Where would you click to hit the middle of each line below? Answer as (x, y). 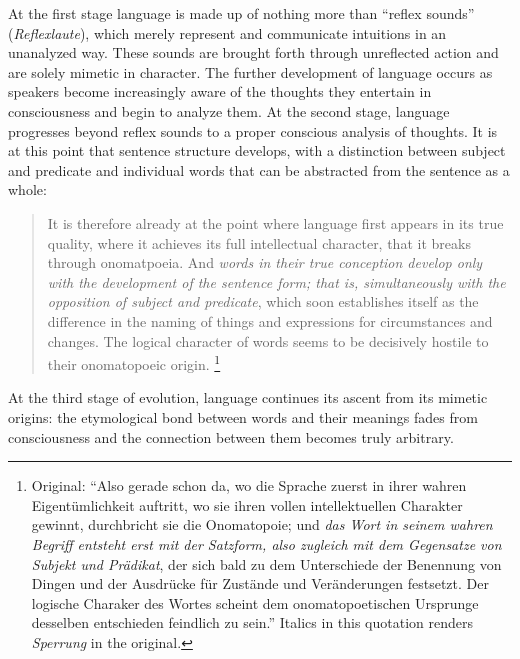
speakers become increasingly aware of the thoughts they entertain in (220, 91)
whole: (27, 189)
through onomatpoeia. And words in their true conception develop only (265, 262)
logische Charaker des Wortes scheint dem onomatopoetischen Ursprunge (255, 602)
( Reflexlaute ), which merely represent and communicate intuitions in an (227, 32)
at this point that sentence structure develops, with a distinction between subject (257, 150)
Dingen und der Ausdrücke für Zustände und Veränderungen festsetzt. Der (260, 583)
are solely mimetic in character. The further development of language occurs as (250, 71)
